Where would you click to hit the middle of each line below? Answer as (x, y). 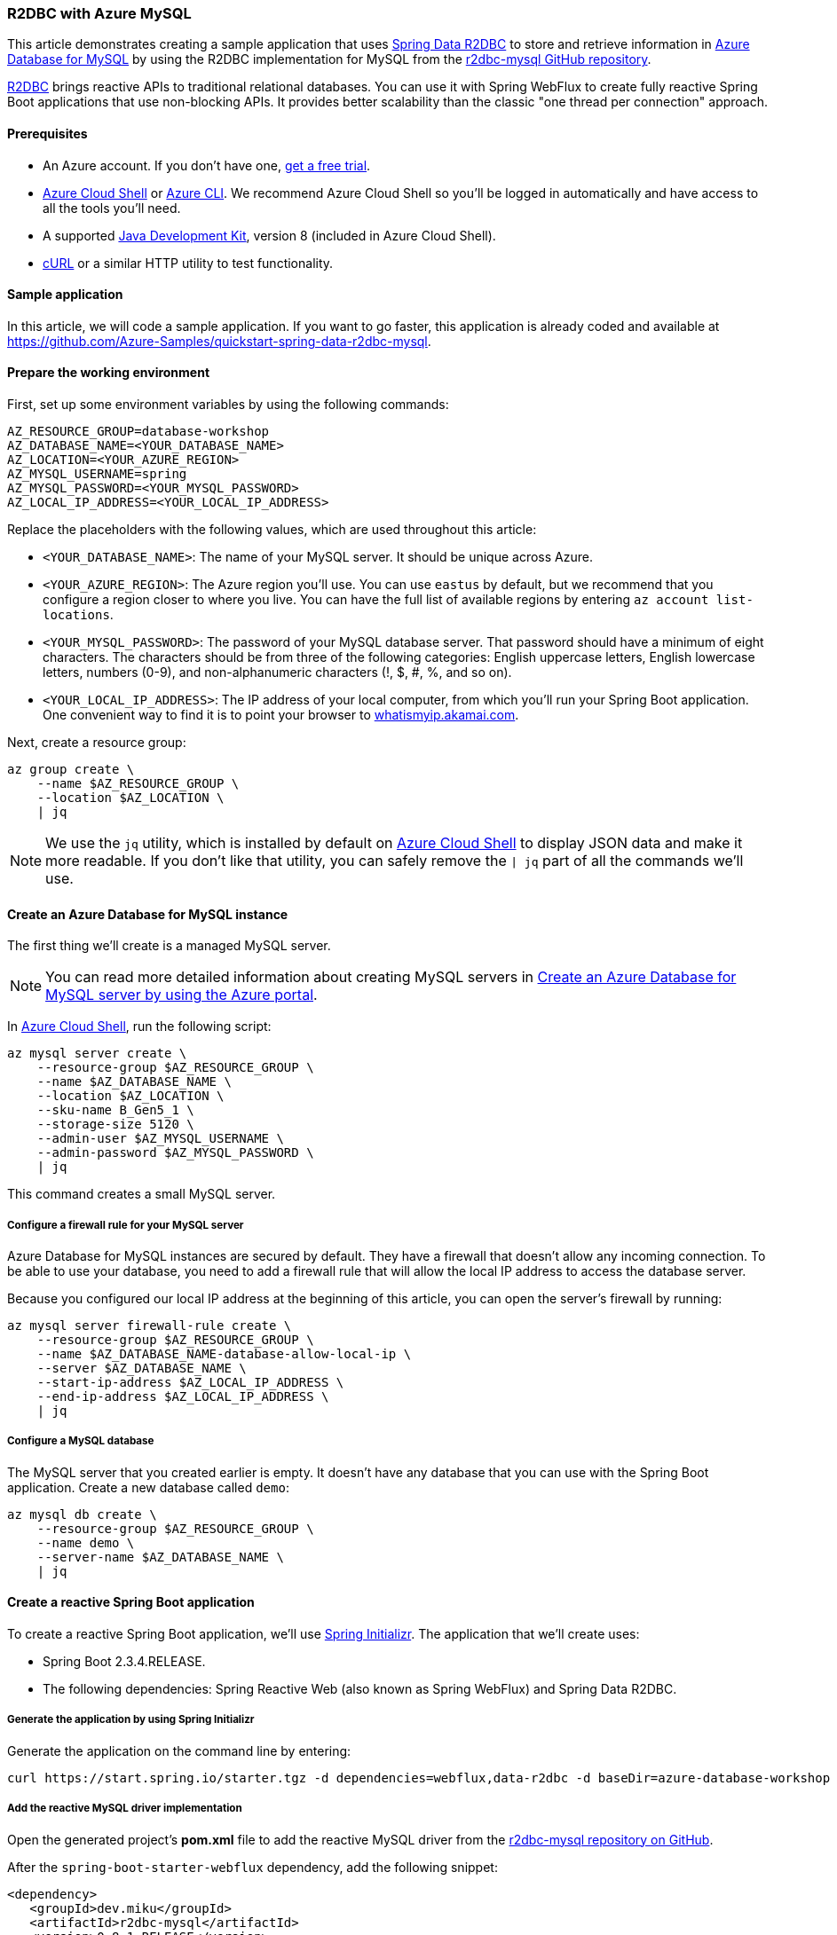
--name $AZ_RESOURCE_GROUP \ (138, 784)
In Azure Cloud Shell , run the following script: (139, 1026)
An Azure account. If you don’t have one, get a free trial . (207, 165)
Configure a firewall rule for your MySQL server (126, 1225)
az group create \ (71, 770)
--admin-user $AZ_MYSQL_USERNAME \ (160, 1139)
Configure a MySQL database (81, 1441)
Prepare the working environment (109, 373)
